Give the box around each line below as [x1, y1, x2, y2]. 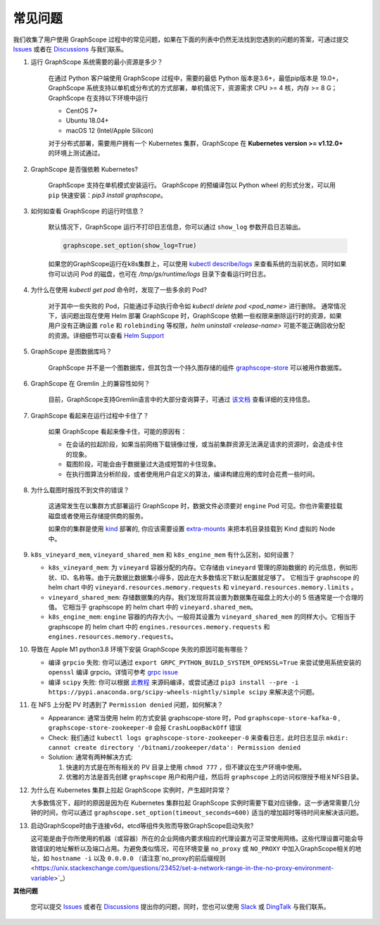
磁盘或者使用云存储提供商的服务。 [48, 511, 147, 520]
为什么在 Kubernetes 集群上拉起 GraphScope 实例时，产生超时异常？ [30, 786, 232, 794]
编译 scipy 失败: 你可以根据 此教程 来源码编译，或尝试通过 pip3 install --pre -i [48, 678, 299, 686]
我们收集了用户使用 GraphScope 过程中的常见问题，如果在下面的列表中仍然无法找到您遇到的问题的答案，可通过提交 [13, 35, 349, 44]
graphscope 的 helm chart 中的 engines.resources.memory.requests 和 [48, 622, 270, 631]
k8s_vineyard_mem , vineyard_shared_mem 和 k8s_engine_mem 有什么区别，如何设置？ [30, 550, 296, 559]
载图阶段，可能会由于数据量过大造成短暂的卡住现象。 [65, 460, 220, 468]
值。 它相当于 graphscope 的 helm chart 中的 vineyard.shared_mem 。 [48, 603, 257, 611]
